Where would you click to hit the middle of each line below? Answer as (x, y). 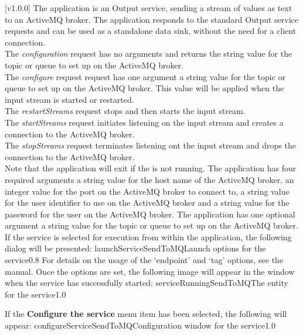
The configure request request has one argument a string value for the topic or (145, 76)
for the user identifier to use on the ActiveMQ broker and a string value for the (147, 203)
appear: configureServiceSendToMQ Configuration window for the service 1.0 (140, 325)
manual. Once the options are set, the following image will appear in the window (150, 271)
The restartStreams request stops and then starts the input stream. (125, 111)
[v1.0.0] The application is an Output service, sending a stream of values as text (149, 8)
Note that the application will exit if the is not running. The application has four (151, 168)
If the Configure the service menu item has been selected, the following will (146, 314)
